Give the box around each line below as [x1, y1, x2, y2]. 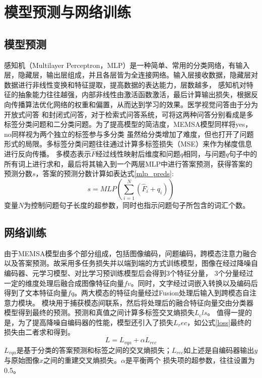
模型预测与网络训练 [4, 2, 132, 22]
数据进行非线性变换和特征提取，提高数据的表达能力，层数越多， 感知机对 [4, 79, 246, 90]
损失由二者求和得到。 [4, 327, 75, 337]
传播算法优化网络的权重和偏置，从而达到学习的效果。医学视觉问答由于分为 [11, 99, 258, 109]
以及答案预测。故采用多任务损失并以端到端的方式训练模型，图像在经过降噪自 [4, 258, 258, 268]
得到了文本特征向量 [4, 287, 68, 298]
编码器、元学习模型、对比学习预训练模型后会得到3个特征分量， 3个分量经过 [4, 267, 253, 278]
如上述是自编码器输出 [183, 344, 254, 355]
